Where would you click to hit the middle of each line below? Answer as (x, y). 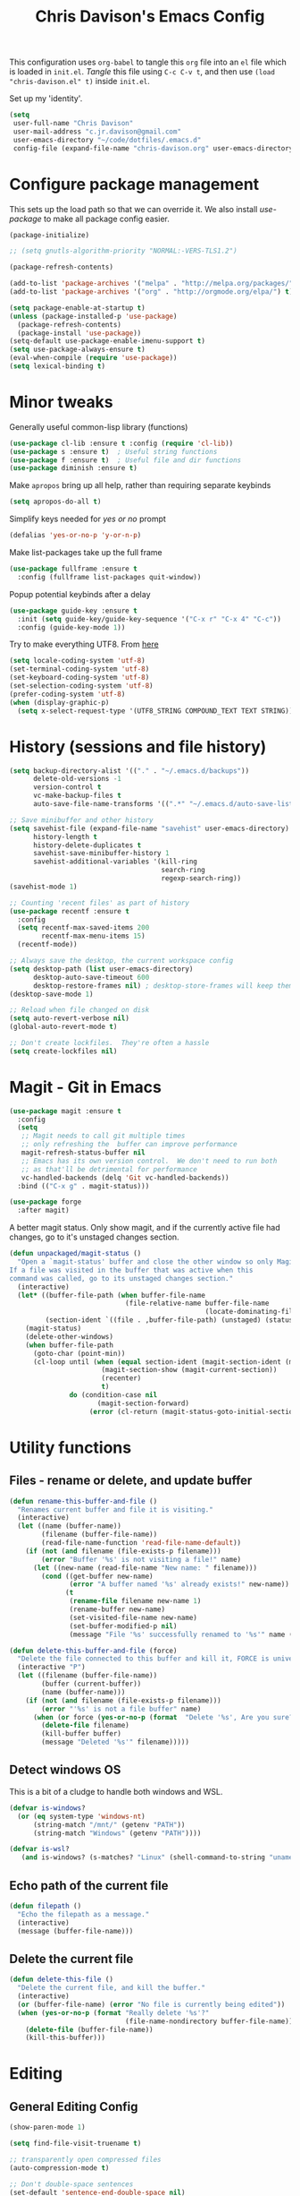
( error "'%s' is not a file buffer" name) (121, 1709)
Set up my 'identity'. (46, 99)
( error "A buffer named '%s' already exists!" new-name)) (179, 1584)
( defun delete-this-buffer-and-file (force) (93, 1651)
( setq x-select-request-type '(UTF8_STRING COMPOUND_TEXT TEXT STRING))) (157, 711)
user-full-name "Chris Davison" (73, 124)
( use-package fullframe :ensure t (74, 569)
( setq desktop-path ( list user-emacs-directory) (101, 969)
